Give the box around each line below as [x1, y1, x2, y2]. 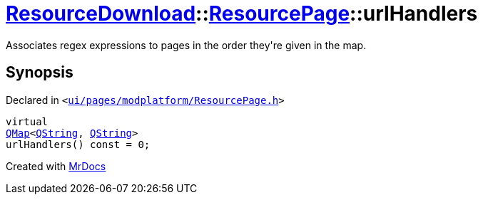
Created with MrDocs [6, 159, 106, 172]
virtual [6, 115, 49, 127]
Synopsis [6, 63, 73, 82]
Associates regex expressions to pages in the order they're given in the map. [6, 38, 367, 51]
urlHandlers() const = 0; [6, 138, 151, 150]
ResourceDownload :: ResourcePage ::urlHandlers [6, 1, 478, 26]
